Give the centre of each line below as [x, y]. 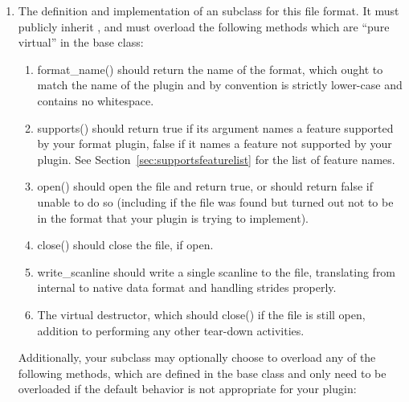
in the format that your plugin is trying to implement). [173, 217]
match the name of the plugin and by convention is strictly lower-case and [220, 85]
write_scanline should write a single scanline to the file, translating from [217, 271]
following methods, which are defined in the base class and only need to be [202, 373]
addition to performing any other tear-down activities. [171, 330]
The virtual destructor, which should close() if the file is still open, [201, 314]
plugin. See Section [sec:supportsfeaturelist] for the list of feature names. [216, 159]
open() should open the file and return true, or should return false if [205, 186]
